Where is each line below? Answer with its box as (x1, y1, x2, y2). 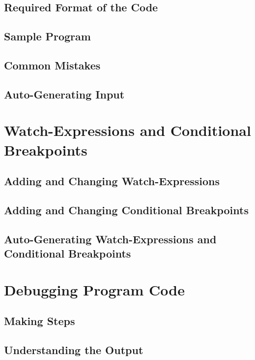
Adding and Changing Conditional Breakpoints (4, 202, 249, 217)
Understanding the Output (4, 342, 143, 357)
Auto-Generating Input (4, 86, 125, 101)
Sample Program (4, 29, 91, 44)
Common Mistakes (4, 57, 101, 72)
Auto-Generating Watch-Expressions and (4, 231, 217, 246)
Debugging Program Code (4, 279, 185, 299)
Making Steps (4, 313, 75, 328)
